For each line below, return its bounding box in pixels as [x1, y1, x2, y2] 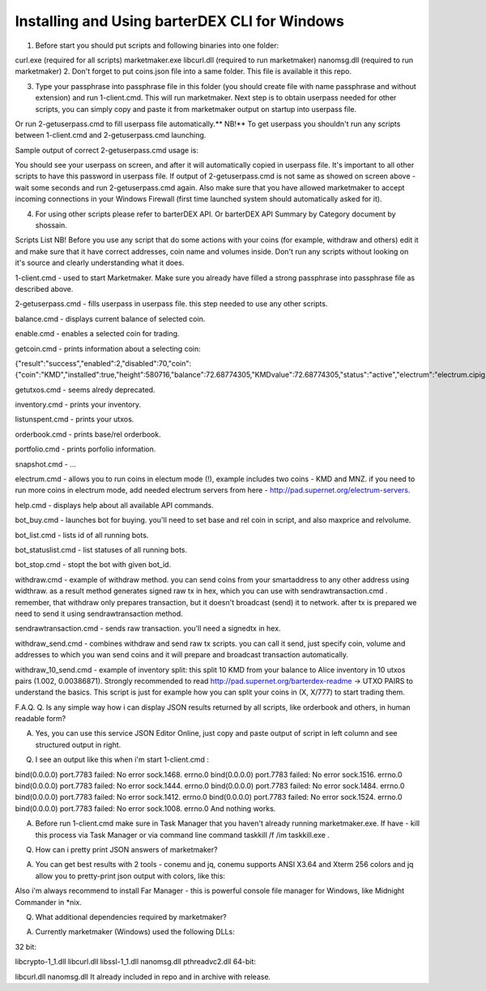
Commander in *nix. [15, 897, 83, 907]
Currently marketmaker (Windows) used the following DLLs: [35, 927, 235, 937]
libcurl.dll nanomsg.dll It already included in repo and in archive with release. [15, 972, 271, 981]
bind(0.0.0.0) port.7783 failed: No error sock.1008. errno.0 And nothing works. [15, 803, 276, 814]
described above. [15, 284, 74, 293]
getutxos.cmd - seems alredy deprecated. [15, 385, 156, 395]
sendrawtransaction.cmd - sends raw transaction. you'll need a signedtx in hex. [15, 624, 281, 634]
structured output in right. [35, 740, 122, 750]
